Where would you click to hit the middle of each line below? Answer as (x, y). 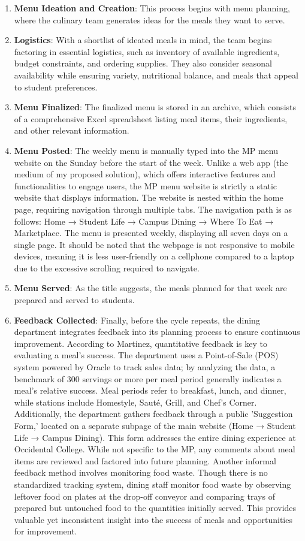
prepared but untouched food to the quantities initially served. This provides (155, 508)
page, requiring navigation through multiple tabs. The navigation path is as (153, 209)
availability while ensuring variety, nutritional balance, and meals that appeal (156, 75)
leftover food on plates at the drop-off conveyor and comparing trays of (144, 496)
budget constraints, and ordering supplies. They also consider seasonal (143, 63)
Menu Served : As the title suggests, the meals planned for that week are (150, 288)
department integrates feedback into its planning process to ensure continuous (157, 332)
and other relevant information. (72, 130)
